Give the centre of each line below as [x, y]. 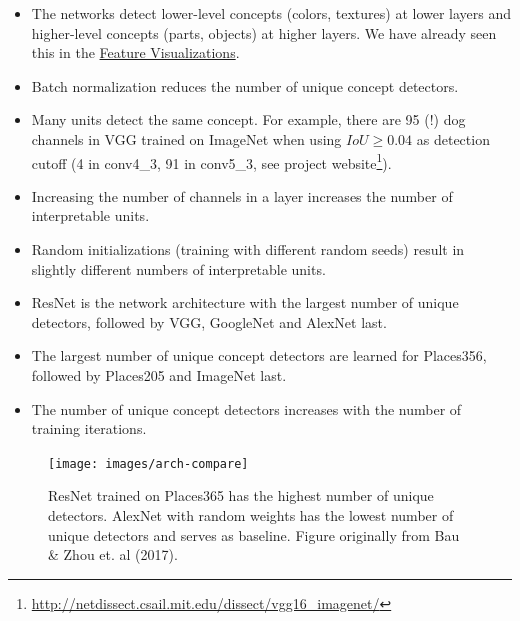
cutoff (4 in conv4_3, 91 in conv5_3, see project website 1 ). [211, 161]
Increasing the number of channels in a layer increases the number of [242, 195]
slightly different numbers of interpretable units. [178, 268]
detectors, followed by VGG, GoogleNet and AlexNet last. [209, 321]
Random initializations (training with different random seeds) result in [248, 249]
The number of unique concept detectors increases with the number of [246, 408]
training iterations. [89, 428]
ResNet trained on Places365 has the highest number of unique [241, 495]
